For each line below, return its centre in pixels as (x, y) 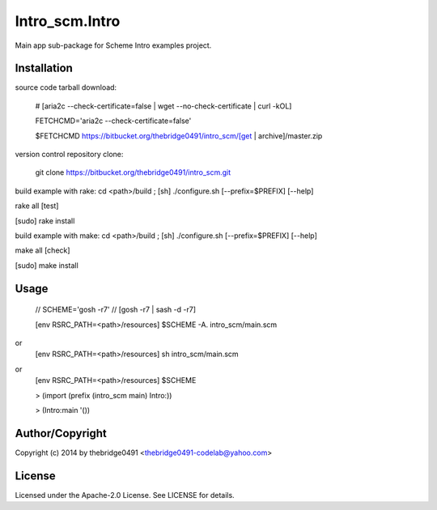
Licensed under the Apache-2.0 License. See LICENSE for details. (125, 495)
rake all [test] (37, 206)
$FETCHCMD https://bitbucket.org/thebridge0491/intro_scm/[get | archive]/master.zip (179, 136)
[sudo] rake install (45, 221)
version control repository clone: (69, 155)
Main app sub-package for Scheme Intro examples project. (113, 45)
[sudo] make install (47, 265)
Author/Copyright (61, 433)
